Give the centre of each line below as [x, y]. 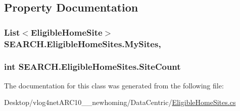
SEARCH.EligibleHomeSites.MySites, [83, 43]
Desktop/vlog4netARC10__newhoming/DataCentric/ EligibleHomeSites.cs [120, 102]
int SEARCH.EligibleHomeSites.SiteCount [92, 67]
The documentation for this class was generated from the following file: [114, 85]
